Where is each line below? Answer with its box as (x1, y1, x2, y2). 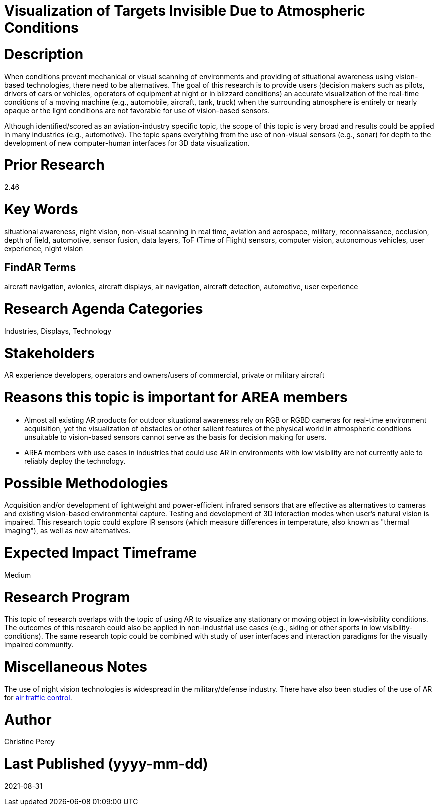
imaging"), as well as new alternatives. (4, 526, 131, 535)
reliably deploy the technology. (24, 456, 126, 465)
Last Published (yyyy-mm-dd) (4, 755, 208, 773)
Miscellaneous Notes (4, 658, 147, 676)
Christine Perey (4, 737, 55, 746)
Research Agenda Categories (4, 300, 203, 318)
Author (4, 711, 52, 728)
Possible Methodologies (4, 474, 168, 492)
